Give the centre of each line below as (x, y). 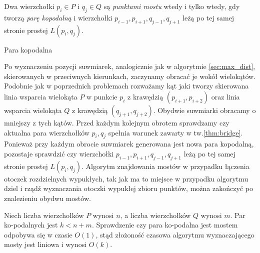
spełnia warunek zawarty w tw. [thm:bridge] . (175, 132)
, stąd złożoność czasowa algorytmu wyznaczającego (175, 234)
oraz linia (225, 96)
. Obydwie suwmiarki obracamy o (204, 110)
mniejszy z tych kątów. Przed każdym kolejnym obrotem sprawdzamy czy (117, 122)
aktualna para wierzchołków (47, 132)
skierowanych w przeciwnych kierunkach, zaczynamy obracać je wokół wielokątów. (130, 76)
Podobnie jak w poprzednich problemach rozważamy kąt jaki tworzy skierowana (126, 86)
